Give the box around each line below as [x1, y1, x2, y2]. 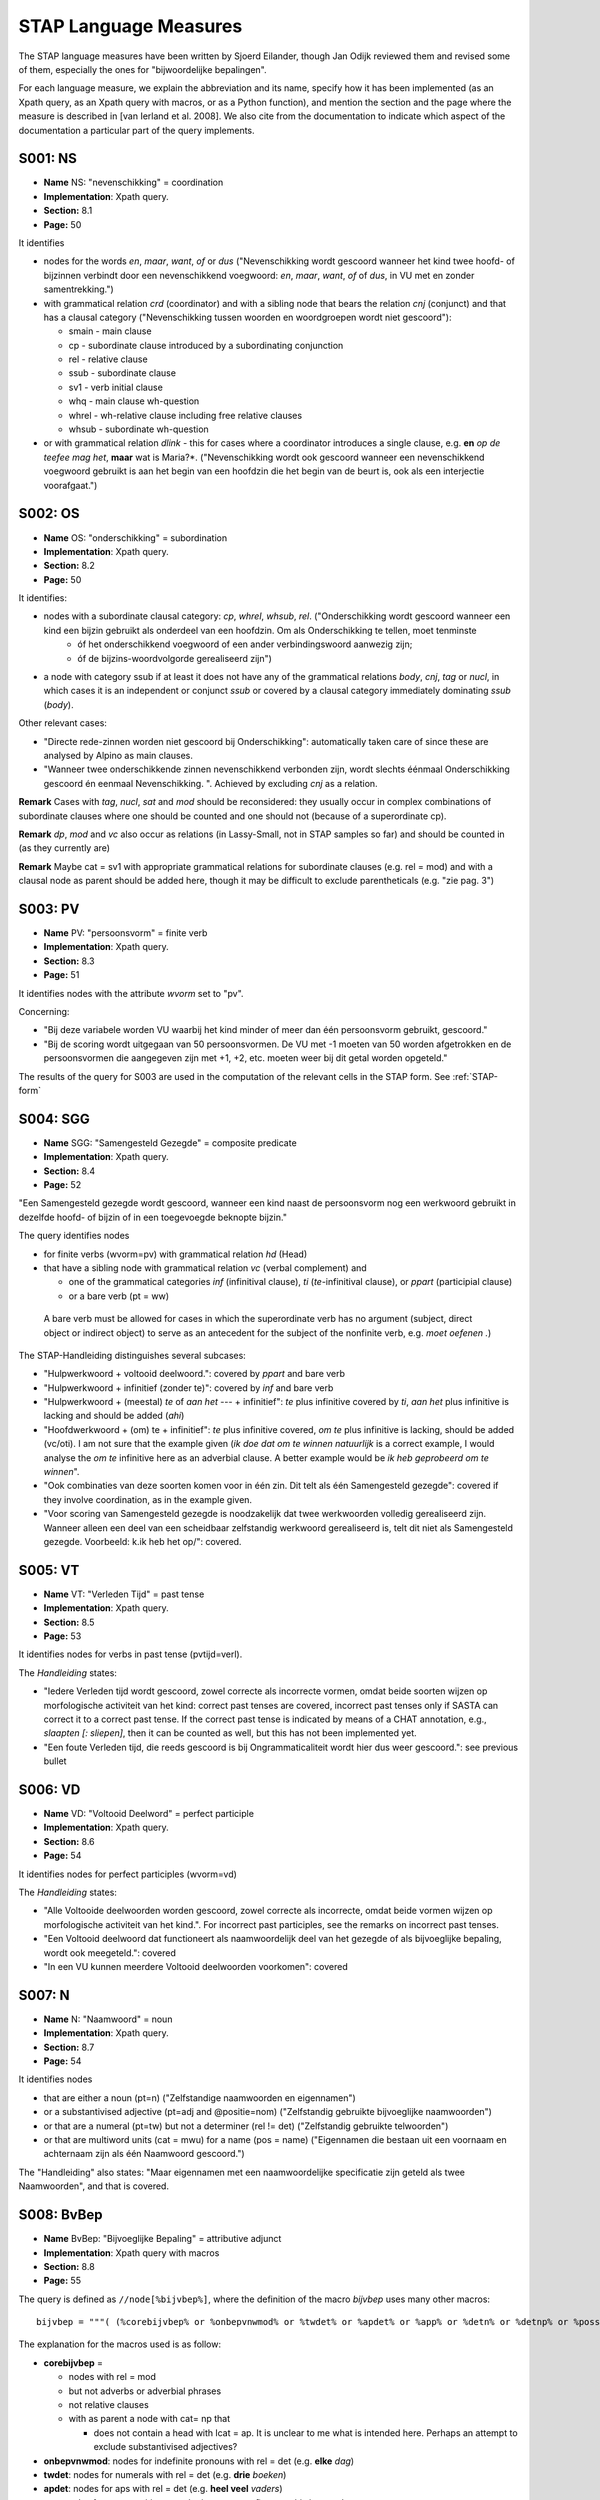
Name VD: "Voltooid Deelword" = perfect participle [43, 1808, 255, 1820]
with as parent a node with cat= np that [68, 2413, 231, 2425]
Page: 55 [43, 2275, 82, 2287]
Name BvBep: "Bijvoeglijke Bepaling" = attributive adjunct [43, 2233, 282, 2245]
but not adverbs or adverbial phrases [68, 2385, 222, 2397]
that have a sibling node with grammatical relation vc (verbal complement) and [43, 1261, 367, 1274]
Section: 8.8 [43, 2260, 95, 2272]
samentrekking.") [43, 283, 114, 295]
